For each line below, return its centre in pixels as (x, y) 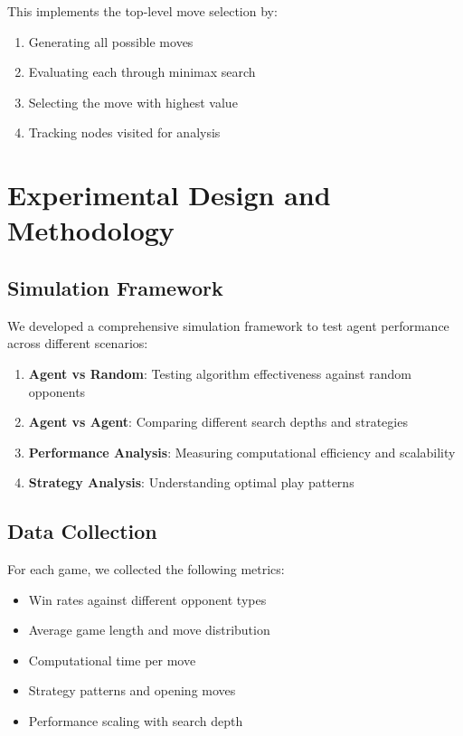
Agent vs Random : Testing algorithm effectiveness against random (220, 373)
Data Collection (82, 531)
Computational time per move (112, 660)
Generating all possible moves (111, 41)
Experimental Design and (169, 195)
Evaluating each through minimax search (142, 72)
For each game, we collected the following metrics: (146, 569)
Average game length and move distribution (149, 630)
